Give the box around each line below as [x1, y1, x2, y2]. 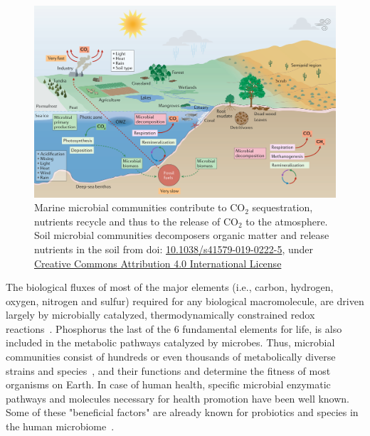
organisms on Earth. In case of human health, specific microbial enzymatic [6, 377, 331, 392]
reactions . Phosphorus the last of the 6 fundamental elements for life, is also [6, 321, 342, 336]
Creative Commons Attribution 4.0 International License [34, 255, 282, 270]
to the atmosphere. [245, 213, 328, 228]
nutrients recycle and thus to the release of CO [34, 213, 238, 228]
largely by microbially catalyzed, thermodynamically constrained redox [6, 307, 315, 322]
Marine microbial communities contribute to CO [34, 200, 245, 215]
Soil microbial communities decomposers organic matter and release [34, 228, 329, 243]
